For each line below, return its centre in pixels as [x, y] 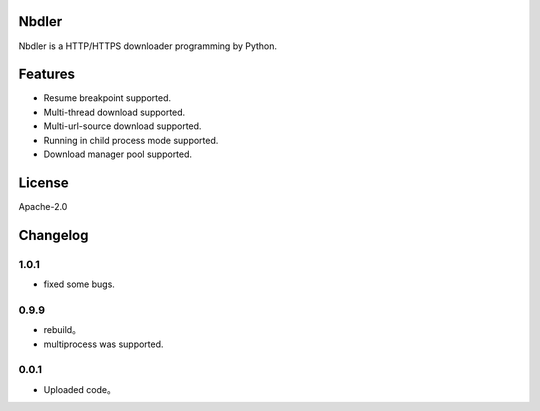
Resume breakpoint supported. [107, 98]
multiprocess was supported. [103, 344]
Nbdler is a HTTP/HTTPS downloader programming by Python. [148, 46]
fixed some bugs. [79, 284]
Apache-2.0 [43, 206]
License [43, 182]
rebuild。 [62, 330]
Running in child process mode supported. [131, 140]
